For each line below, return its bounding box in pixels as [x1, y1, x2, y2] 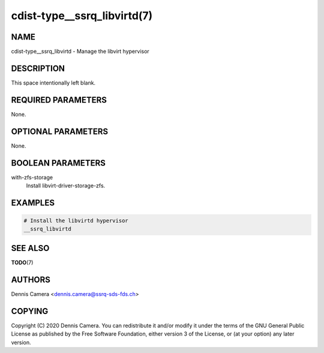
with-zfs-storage [11, 173, 53, 181]
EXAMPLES [11, 198, 55, 208]
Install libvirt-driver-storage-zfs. [26, 182, 106, 189]
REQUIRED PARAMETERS [11, 95, 107, 105]
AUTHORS [11, 274, 51, 285]
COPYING [11, 306, 49, 316]
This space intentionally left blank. [11, 79, 96, 86]
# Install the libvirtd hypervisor [23, 217, 128, 225]
